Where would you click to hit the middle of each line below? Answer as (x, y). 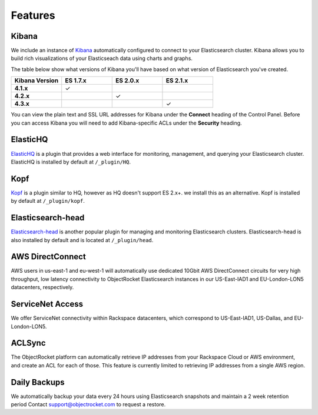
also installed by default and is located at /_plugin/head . (82, 240)
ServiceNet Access (47, 304)
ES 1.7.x (76, 81)
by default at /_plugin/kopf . (48, 201)
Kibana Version (37, 81)
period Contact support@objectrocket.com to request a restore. (88, 404)
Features (33, 15)
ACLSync (29, 343)
